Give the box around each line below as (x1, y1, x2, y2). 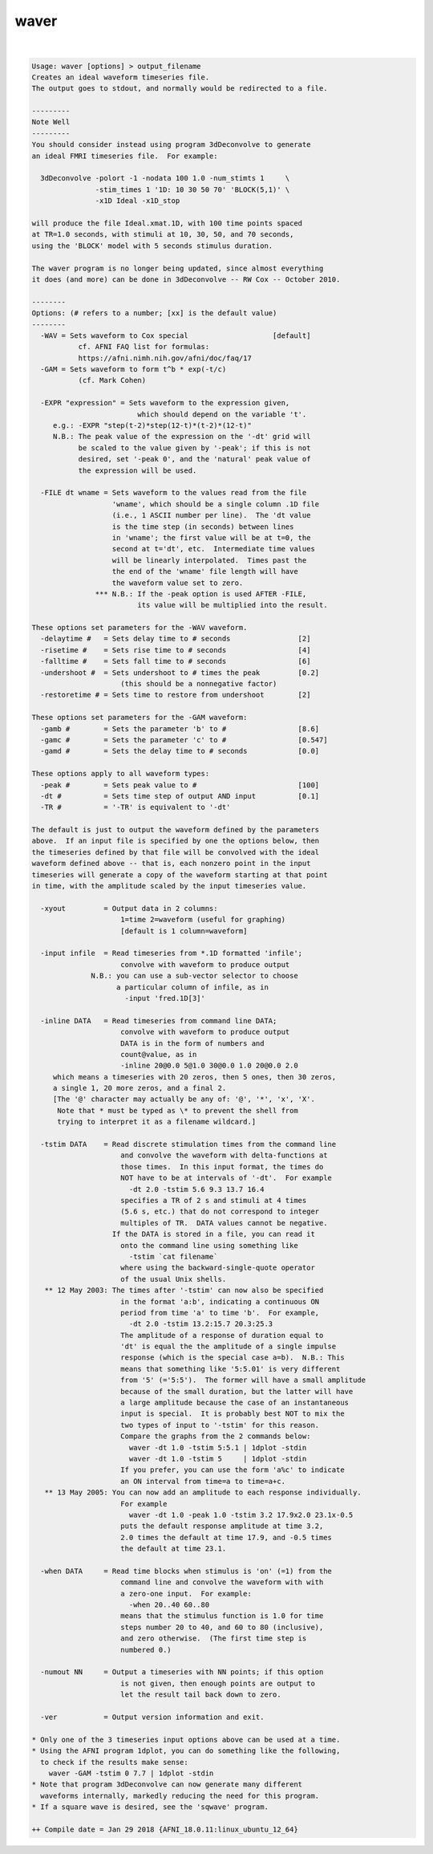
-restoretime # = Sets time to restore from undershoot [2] (40, 690, 311, 700)
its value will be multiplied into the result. (137, 600, 328, 610)
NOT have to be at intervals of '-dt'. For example (120, 1173, 333, 1183)
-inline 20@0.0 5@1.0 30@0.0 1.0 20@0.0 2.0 (120, 1061, 298, 1071)
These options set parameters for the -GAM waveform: (31, 713, 248, 722)
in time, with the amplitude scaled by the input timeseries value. (31, 881, 307, 891)
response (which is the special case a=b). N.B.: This (120, 1353, 345, 1362)
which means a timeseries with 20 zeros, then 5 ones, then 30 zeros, (52, 1072, 337, 1081)
